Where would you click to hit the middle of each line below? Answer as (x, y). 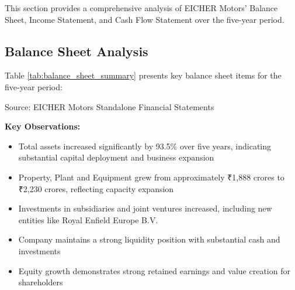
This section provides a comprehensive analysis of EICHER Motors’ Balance (141, 8)
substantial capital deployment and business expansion (116, 157)
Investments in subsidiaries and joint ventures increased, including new (145, 208)
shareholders (41, 282)
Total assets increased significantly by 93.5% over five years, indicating (145, 146)
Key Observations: (43, 126)
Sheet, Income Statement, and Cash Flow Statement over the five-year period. (145, 19)
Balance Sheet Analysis (77, 51)
